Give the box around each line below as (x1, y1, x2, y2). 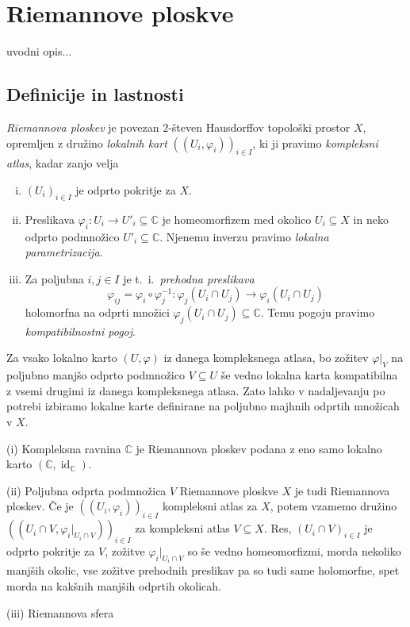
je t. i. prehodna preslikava (123, 270, 255, 287)
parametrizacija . (25, 244, 103, 260)
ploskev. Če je (6, 498, 74, 514)
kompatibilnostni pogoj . (25, 322, 136, 339)
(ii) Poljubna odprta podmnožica (6, 482, 167, 498)
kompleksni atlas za (162, 498, 258, 514)
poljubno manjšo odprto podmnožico (6, 367, 185, 383)
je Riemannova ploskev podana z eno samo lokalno (136, 440, 382, 456)
